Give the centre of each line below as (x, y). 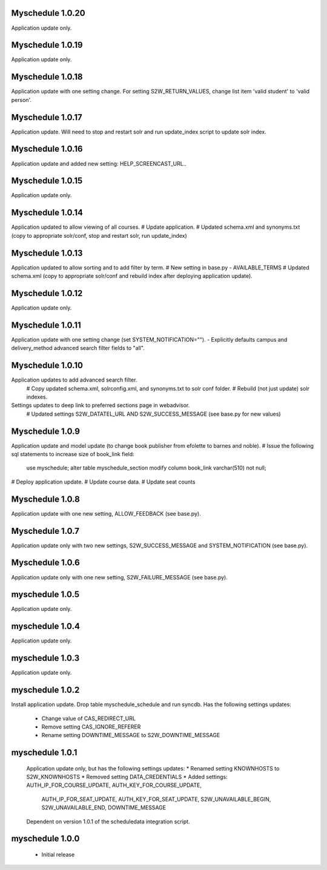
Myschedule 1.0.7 (45, 531)
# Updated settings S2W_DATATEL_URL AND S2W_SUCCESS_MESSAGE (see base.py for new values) (154, 414)
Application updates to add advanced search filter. (74, 380)
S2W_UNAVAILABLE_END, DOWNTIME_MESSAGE (104, 808)
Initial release (58, 855)
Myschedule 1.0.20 (48, 13)
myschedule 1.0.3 (45, 658)
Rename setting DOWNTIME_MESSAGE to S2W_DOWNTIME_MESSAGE (131, 735)
